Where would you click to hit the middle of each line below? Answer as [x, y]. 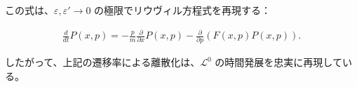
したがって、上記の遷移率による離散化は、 [103, 62]
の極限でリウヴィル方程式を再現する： [183, 10]
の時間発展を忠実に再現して [278, 62]
